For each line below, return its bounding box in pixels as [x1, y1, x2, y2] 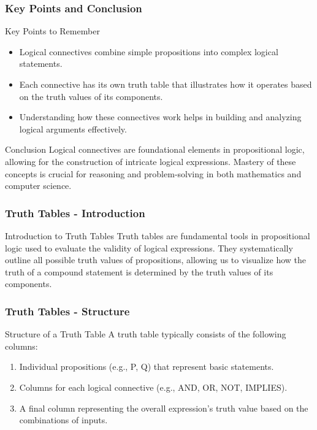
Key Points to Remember [5, 25, 100, 37]
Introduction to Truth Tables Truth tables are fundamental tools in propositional [5, 229, 310, 242]
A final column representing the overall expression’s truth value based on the [19, 401, 308, 414]
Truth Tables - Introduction [5, 205, 145, 220]
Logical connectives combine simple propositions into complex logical [19, 45, 278, 58]
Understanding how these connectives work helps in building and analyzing [19, 110, 302, 123]
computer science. [5, 179, 72, 192]
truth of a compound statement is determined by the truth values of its [5, 265, 273, 278]
